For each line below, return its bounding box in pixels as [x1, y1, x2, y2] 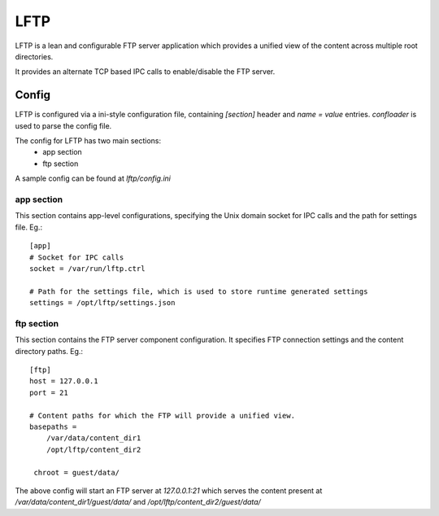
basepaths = [29, 422, 77, 431]
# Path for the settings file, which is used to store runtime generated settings [29, 286, 368, 296]
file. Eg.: [15, 222, 43, 232]
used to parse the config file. [15, 120, 112, 130]
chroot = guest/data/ [33, 468, 120, 477]
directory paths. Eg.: [15, 346, 84, 356]
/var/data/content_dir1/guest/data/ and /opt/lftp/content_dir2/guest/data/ [15, 497, 262, 507]
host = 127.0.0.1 [29, 377, 98, 386]
